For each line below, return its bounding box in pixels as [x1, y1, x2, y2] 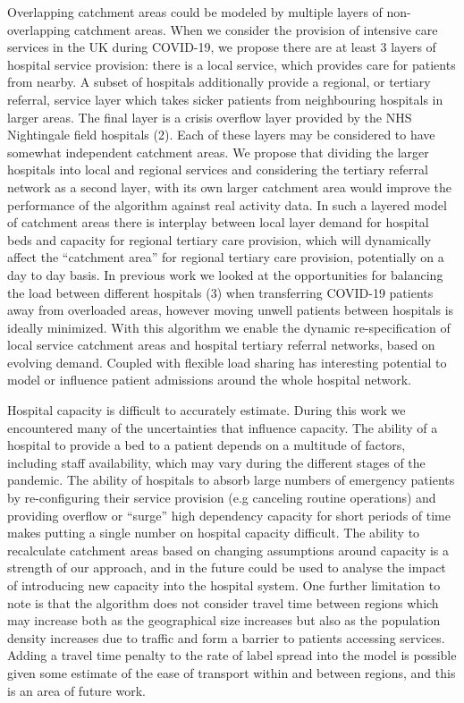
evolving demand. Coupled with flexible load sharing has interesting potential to [7, 352, 447, 371]
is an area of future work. [7, 681, 146, 699]
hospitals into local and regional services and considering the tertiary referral [7, 160, 428, 179]
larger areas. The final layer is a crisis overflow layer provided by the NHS [7, 107, 412, 126]
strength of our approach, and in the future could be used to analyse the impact [7, 558, 446, 577]
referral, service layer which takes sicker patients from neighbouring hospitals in [7, 89, 443, 108]
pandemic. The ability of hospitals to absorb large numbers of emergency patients [7, 470, 455, 489]
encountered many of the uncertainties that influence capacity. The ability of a [7, 418, 438, 436]
